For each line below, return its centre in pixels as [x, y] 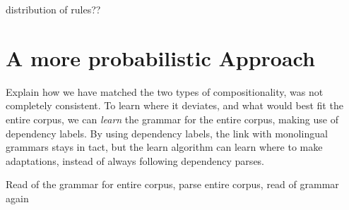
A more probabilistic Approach [160, 57]
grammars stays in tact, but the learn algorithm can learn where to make [164, 147]
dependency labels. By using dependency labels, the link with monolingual [167, 133]
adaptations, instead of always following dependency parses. [135, 160]
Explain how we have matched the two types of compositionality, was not [165, 91]
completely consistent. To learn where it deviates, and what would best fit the [174, 105]
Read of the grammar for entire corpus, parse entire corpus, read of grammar [172, 184]
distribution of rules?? [53, 9]
